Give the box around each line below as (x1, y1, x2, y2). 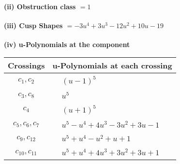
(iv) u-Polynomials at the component (4, 39, 130, 49)
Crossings (8, 59, 45, 71)
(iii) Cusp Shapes (4, 20, 63, 31)
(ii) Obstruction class (4, 1, 76, 11)
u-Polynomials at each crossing (52, 59, 172, 71)
